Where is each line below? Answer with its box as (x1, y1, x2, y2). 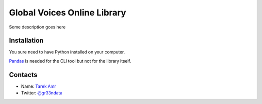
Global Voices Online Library (9, 7, 126, 18)
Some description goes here (9, 24, 65, 30)
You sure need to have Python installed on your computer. (9, 49, 125, 55)
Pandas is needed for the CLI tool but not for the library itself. (9, 58, 131, 64)
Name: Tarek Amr (21, 83, 56, 89)
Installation (9, 37, 44, 45)
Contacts (9, 70, 38, 79)
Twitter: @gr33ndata (21, 90, 63, 96)
